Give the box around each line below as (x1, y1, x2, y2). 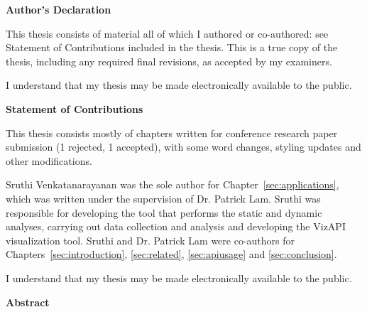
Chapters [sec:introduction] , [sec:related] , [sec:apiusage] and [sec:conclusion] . (6, 247, 337, 262)
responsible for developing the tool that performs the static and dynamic (6, 205, 322, 220)
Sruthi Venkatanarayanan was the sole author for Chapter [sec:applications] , (6, 177, 339, 192)
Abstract (6, 294, 50, 309)
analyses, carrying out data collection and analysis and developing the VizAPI (6, 219, 346, 234)
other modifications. (6, 153, 92, 168)
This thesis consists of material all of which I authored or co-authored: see (6, 26, 329, 41)
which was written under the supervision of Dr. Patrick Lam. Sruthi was (6, 190, 321, 205)
